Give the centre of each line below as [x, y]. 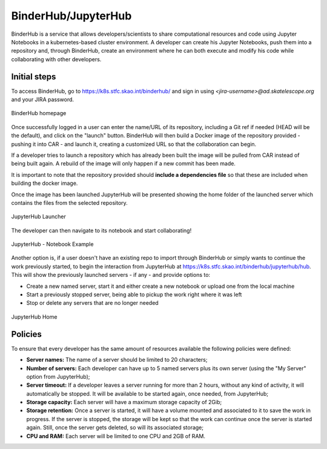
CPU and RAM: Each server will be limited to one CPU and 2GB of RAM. [116, 436]
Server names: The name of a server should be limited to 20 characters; [117, 360]
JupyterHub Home [34, 317]
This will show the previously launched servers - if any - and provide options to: [111, 275]
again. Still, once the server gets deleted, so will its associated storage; [115, 428]
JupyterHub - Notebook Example [52, 244]
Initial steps [34, 77]
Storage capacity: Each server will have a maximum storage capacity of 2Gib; [124, 402]
